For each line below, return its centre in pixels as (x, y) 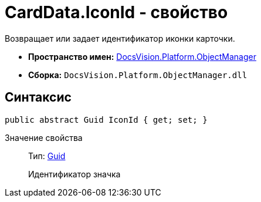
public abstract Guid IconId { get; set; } (106, 119)
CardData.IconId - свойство (116, 12)
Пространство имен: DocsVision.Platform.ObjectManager (142, 56)
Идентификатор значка (74, 174)
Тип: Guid (47, 156)
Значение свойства (44, 137)
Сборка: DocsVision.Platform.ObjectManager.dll (138, 75)
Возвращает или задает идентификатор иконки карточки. (120, 38)
